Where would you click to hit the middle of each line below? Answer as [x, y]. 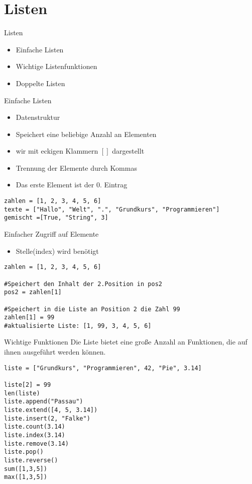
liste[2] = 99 [28, 385]
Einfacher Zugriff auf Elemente [51, 234]
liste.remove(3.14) [36, 443]
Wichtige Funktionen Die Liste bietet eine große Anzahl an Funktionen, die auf [126, 342]
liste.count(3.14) [35, 427]
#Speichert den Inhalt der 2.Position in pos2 [83, 284]
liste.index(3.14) [35, 435]
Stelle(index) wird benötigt [57, 251]
